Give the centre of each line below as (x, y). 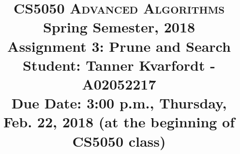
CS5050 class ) (119, 141)
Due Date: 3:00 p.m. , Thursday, (119, 103)
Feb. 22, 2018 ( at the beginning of (119, 122)
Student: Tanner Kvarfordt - (119, 65)
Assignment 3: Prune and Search (119, 46)
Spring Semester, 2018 (119, 27)
